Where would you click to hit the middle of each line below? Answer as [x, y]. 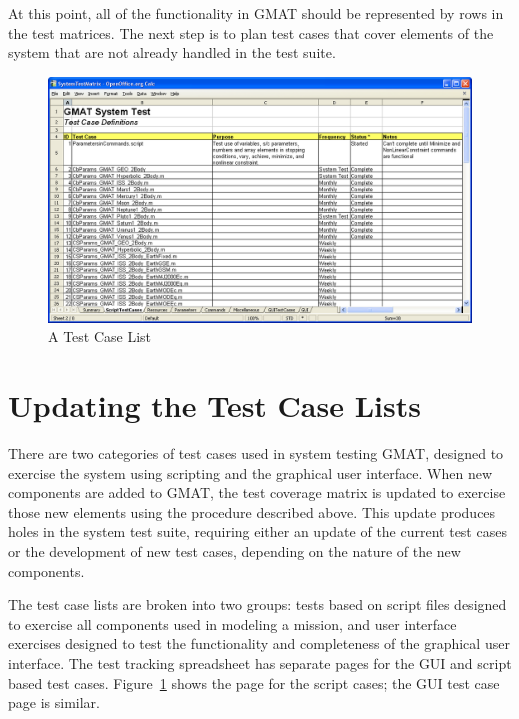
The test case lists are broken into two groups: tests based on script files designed [257, 604]
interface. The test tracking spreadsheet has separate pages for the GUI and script [260, 662]
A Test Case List [100, 336]
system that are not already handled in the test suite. [172, 52]
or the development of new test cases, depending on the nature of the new [234, 551]
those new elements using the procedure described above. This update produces [252, 511]
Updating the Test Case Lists [214, 405]
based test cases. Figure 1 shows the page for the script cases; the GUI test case [254, 682]
